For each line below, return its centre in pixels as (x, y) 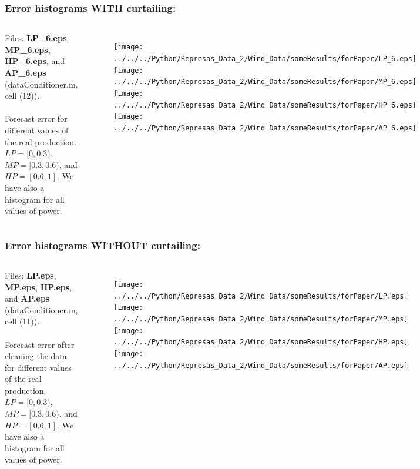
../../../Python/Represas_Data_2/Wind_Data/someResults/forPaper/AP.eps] (261, 365)
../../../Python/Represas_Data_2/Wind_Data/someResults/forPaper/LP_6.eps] (265, 58)
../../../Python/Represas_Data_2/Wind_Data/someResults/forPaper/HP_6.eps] (265, 105)
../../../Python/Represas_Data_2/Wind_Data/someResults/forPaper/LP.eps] (261, 296)
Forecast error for (36, 118)
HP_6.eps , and (35, 61)
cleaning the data (36, 356)
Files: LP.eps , (31, 275)
